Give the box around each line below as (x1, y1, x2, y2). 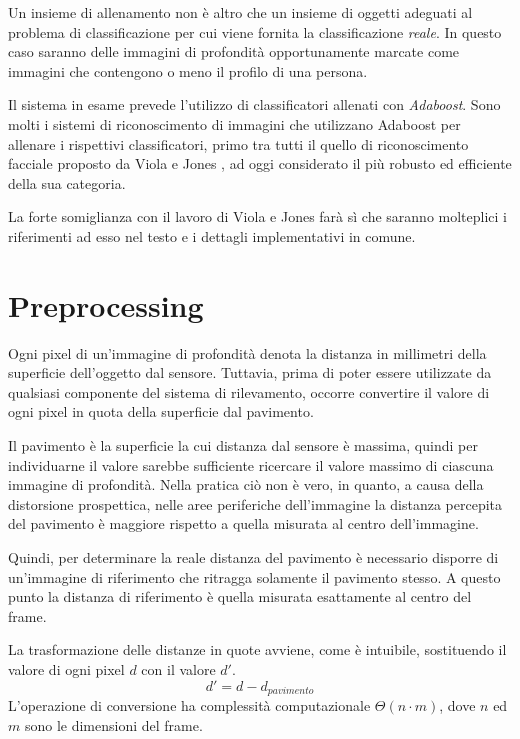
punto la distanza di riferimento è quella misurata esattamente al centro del (8, 586, 472, 607)
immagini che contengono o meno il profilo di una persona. (8, 60, 368, 81)
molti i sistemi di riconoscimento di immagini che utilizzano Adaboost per (8, 113, 461, 134)
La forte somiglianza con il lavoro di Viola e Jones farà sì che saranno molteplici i (8, 206, 507, 227)
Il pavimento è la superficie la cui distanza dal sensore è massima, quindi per (8, 435, 478, 456)
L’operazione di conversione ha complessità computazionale (8, 695, 371, 716)
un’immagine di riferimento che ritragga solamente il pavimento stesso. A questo (8, 566, 501, 587)
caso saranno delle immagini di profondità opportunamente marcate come (8, 41, 460, 62)
